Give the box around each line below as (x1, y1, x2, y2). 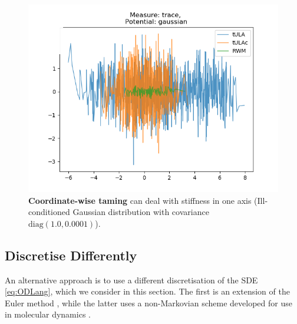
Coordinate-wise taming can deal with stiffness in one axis (28, 194, 252, 206)
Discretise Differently (5, 246, 137, 264)
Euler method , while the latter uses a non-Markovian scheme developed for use (5, 296, 292, 309)
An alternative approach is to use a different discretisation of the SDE (5, 273, 258, 286)
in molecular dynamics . (5, 308, 91, 320)
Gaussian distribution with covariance (72, 206, 209, 218)
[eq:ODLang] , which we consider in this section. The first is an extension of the (5, 285, 290, 297)
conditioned (28, 206, 70, 218)
